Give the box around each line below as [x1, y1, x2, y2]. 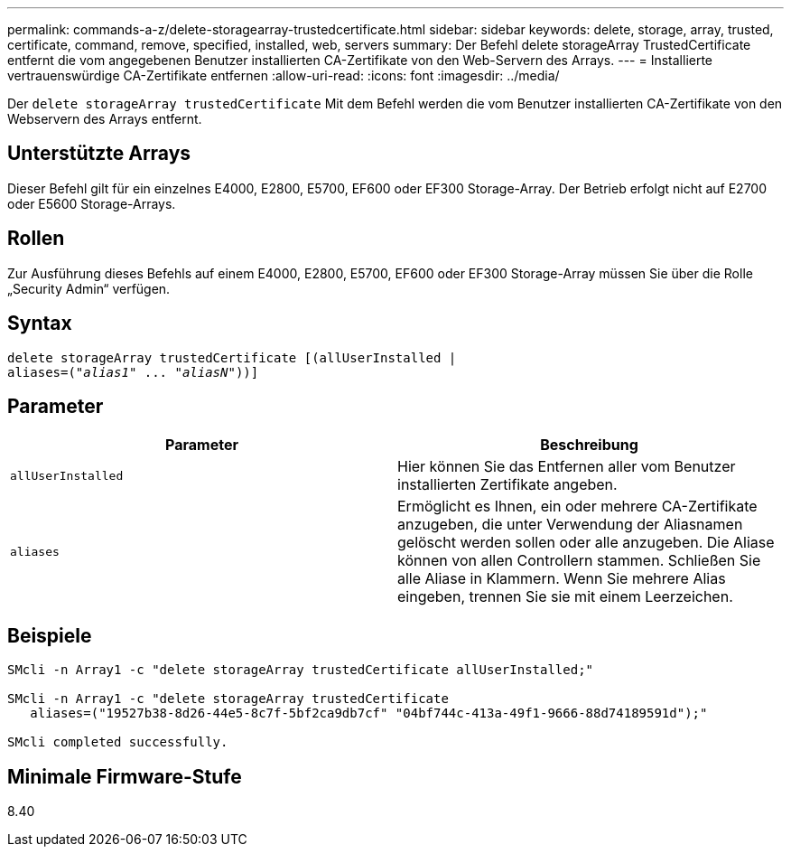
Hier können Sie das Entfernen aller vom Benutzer [397, 457, 736, 476]
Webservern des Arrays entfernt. [7, 111, 202, 127]
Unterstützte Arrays [7, 142, 191, 165]
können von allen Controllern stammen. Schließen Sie [397, 551, 761, 570]
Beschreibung [540, 436, 638, 455]
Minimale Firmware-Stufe [7, 765, 242, 788]
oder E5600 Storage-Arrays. [7, 195, 176, 211]
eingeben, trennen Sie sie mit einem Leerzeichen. [397, 587, 733, 606]
